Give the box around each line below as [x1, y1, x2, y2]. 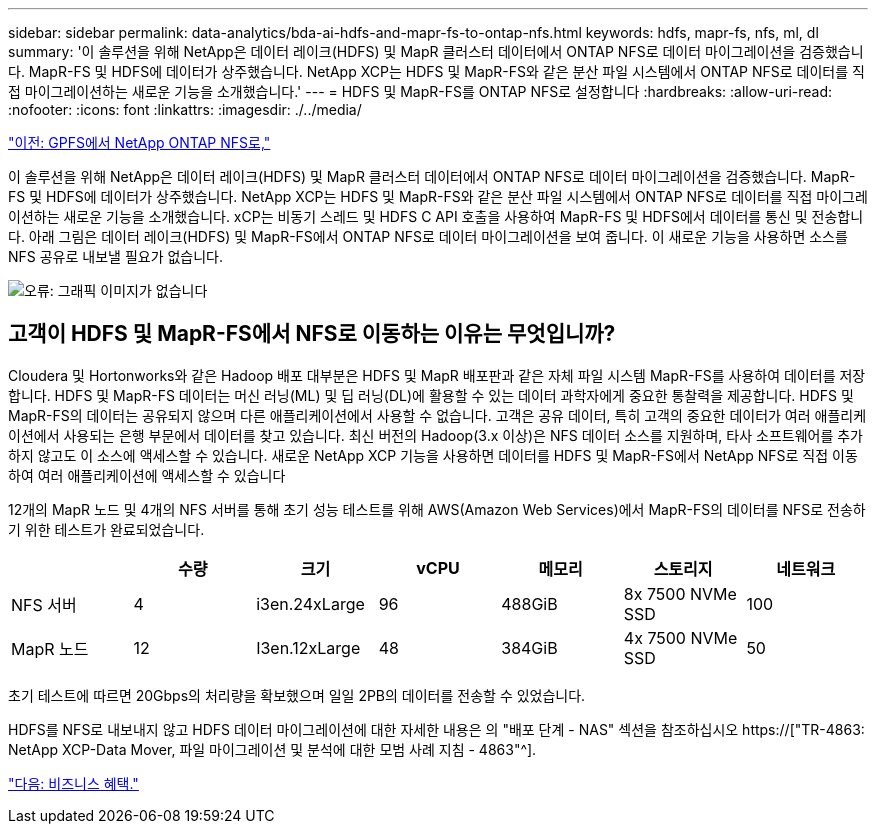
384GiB [501, 637, 558, 658]
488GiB [501, 593, 558, 614]
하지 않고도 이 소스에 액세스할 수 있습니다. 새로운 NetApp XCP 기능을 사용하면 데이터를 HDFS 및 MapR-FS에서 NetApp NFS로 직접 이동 [8, 446, 858, 464]
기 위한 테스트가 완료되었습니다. [8, 520, 205, 538]
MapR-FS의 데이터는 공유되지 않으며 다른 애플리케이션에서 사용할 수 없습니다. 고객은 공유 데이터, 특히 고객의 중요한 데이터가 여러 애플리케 [8, 406, 867, 424]
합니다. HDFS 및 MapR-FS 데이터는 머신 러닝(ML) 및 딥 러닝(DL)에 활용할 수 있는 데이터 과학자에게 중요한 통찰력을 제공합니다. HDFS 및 [8, 386, 854, 404]
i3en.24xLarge [256, 593, 365, 614]
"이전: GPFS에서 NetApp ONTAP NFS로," [8, 134, 271, 151]
